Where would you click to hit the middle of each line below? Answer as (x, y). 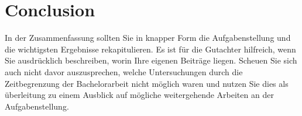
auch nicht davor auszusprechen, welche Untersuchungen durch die (124, 71)
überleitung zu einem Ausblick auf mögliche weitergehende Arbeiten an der (139, 95)
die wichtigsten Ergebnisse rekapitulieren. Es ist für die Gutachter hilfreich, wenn (150, 49)
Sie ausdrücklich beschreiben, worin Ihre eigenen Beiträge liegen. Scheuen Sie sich (151, 60)
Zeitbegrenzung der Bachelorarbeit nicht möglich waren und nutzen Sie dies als (147, 83)
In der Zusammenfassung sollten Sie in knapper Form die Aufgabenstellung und (148, 38)
